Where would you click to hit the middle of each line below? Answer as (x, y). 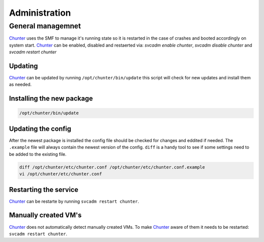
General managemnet (45, 26)
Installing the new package (51, 99)
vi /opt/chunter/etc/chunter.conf (61, 174)
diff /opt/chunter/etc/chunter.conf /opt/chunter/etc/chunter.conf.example (112, 167)
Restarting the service (44, 189)
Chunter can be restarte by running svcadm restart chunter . (74, 201)
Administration (40, 13)
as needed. (20, 85)
